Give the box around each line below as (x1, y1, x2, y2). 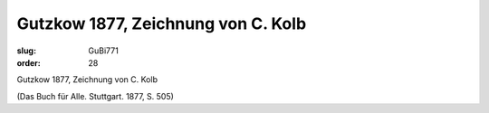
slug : (16, 45, 36, 56)
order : (16, 57, 41, 68)
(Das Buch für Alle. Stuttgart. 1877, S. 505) (16, 90, 174, 101)
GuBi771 (88, 45, 120, 56)
